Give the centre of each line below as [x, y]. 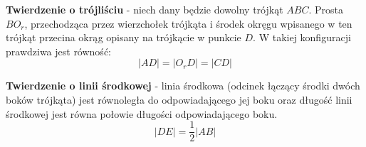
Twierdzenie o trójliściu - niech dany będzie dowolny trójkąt [145, 9]
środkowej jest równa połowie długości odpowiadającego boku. [142, 113]
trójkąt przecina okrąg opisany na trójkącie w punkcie [124, 37]
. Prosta [326, 9]
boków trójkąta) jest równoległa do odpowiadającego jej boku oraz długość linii [179, 99]
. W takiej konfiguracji [302, 37]
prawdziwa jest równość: [58, 51]
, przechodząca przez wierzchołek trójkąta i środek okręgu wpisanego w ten [188, 23]
